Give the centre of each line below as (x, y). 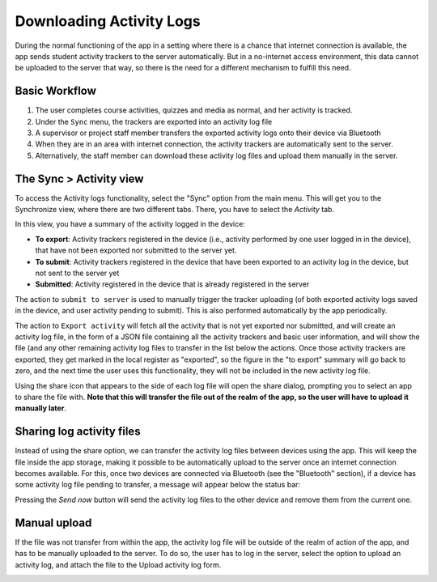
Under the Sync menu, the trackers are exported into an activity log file (154, 121)
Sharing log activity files (78, 432)
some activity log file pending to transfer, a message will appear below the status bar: (158, 485)
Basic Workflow (56, 91)
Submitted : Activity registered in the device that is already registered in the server (172, 284)
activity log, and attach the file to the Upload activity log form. (118, 565)
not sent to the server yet (77, 273)
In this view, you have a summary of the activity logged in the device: (130, 224)
